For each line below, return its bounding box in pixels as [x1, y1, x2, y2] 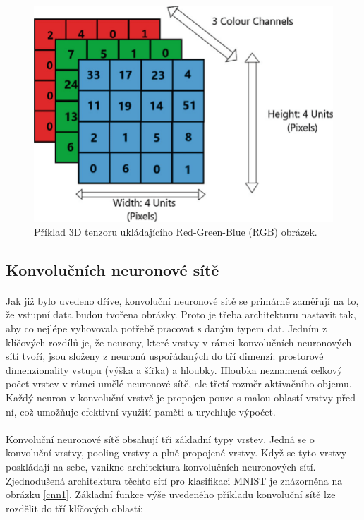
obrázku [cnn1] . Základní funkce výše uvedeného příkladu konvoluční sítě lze [6, 487, 336, 502]
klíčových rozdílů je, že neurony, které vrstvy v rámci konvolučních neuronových [6, 334, 352, 349]
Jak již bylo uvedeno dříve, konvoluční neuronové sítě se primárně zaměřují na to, [6, 293, 359, 308]
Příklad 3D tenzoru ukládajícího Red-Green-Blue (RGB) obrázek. [34, 224, 317, 238]
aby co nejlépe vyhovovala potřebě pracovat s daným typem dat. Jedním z [6, 321, 327, 336]
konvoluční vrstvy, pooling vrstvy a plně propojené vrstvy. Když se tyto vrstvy [6, 445, 347, 460]
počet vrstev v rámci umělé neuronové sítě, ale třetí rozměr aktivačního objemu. [6, 376, 352, 391]
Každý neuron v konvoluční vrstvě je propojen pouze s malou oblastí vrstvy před [6, 389, 356, 404]
